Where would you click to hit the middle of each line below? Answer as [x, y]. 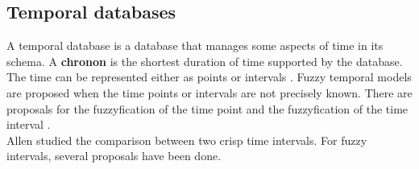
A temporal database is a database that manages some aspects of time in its [195, 45]
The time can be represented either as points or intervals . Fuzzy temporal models [209, 77]
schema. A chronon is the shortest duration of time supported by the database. [205, 61]
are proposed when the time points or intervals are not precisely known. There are [209, 92]
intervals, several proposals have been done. [114, 156]
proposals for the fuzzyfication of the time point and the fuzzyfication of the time [207, 108]
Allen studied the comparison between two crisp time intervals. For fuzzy [187, 140]
